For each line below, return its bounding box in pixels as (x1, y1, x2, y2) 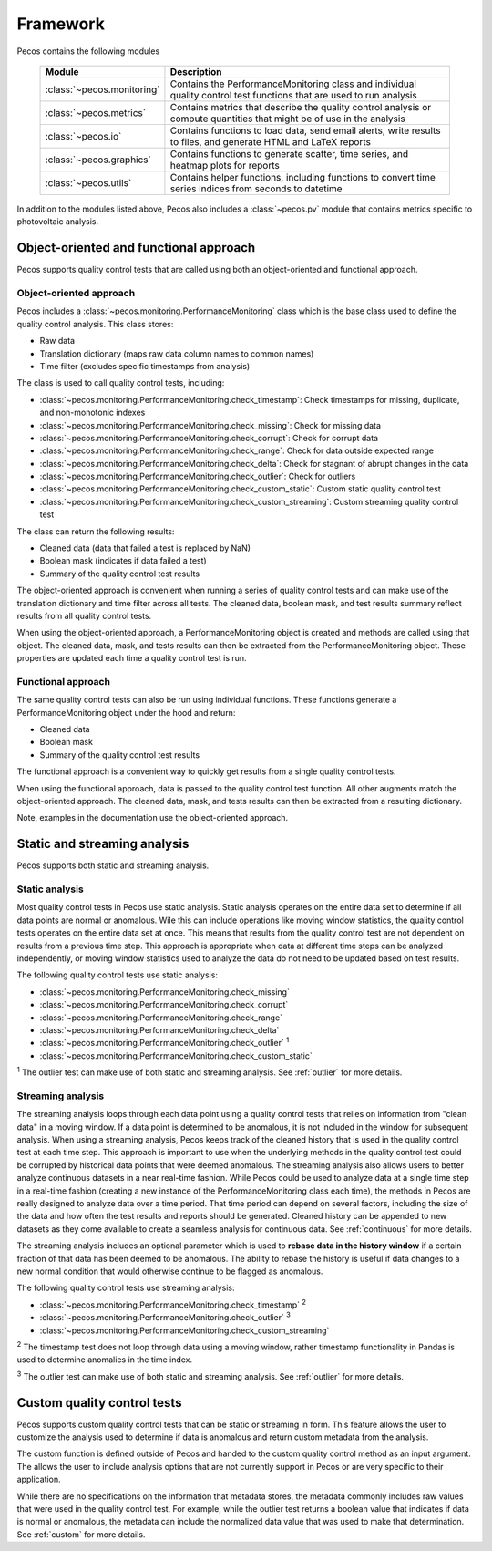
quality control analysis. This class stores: (16, 318, 174, 329)
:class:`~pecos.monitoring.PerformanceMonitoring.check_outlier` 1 (39, 1036, 290, 1049)
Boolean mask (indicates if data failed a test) (39, 555, 207, 566)
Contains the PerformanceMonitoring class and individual (169, 78, 416, 90)
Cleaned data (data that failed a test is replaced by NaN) (39, 543, 251, 553)
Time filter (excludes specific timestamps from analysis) (39, 360, 251, 371)
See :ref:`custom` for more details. (16, 1528, 146, 1540)
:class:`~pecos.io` (45, 129, 122, 142)
